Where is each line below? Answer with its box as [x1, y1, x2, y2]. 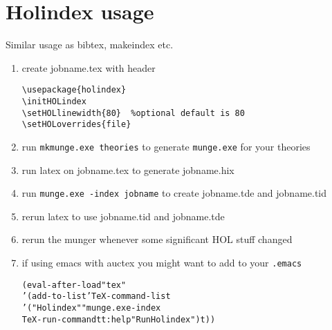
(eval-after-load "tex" [21, 280, 127, 290]
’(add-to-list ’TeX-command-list [21, 291, 171, 302]
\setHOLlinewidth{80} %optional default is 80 [21, 108, 245, 118]
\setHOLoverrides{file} [21, 119, 131, 130]
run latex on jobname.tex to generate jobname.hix [21, 162, 234, 177]
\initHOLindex [21, 96, 86, 106]
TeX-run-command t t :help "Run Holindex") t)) [21, 314, 216, 324]
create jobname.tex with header [21, 60, 156, 75]
